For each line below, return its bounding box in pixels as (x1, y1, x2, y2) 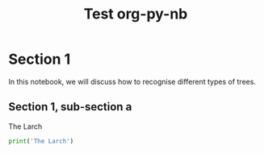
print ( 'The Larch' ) (8, 137, 74, 145)
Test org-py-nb (83, 5, 188, 23)
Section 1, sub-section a (8, 100, 132, 114)
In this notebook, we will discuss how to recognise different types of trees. (8, 76, 257, 86)
